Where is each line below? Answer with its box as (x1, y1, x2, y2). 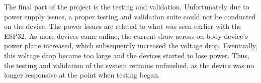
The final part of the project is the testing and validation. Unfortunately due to (4, 1, 249, 11)
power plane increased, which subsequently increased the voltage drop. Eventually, (4, 40, 257, 51)
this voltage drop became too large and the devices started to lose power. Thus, (4, 50, 249, 60)
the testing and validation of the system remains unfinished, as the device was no (4, 60, 254, 70)
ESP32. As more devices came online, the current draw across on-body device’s (4, 30, 248, 41)
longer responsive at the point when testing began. (4, 70, 160, 80)
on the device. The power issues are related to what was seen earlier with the (4, 21, 242, 31)
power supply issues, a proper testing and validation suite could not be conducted (4, 11, 256, 21)
